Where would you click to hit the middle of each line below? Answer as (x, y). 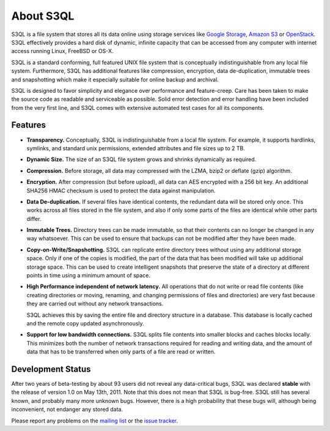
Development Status (51, 369)
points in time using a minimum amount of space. (89, 275)
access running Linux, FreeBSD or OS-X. (62, 51)
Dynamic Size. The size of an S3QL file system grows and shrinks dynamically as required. (141, 159)
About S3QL (43, 16)
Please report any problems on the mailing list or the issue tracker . (95, 421)
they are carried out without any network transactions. (95, 304)
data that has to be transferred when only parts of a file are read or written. (121, 352)
